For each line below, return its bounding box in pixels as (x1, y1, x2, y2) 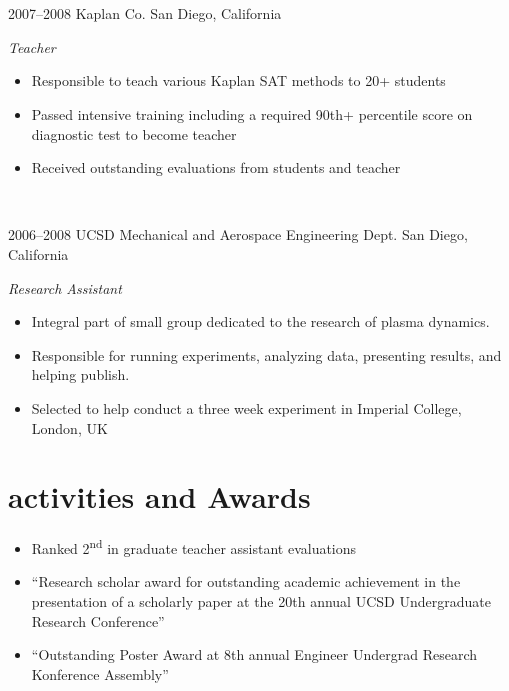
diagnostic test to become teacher (31, 123, 237, 144)
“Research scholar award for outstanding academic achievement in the (31, 571, 461, 592)
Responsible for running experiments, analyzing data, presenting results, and (31, 344, 502, 365)
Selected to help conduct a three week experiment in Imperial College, (31, 397, 462, 418)
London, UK (31, 417, 108, 438)
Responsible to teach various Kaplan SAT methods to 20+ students (31, 70, 446, 91)
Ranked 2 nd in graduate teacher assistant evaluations (31, 535, 357, 558)
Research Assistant (8, 277, 122, 298)
